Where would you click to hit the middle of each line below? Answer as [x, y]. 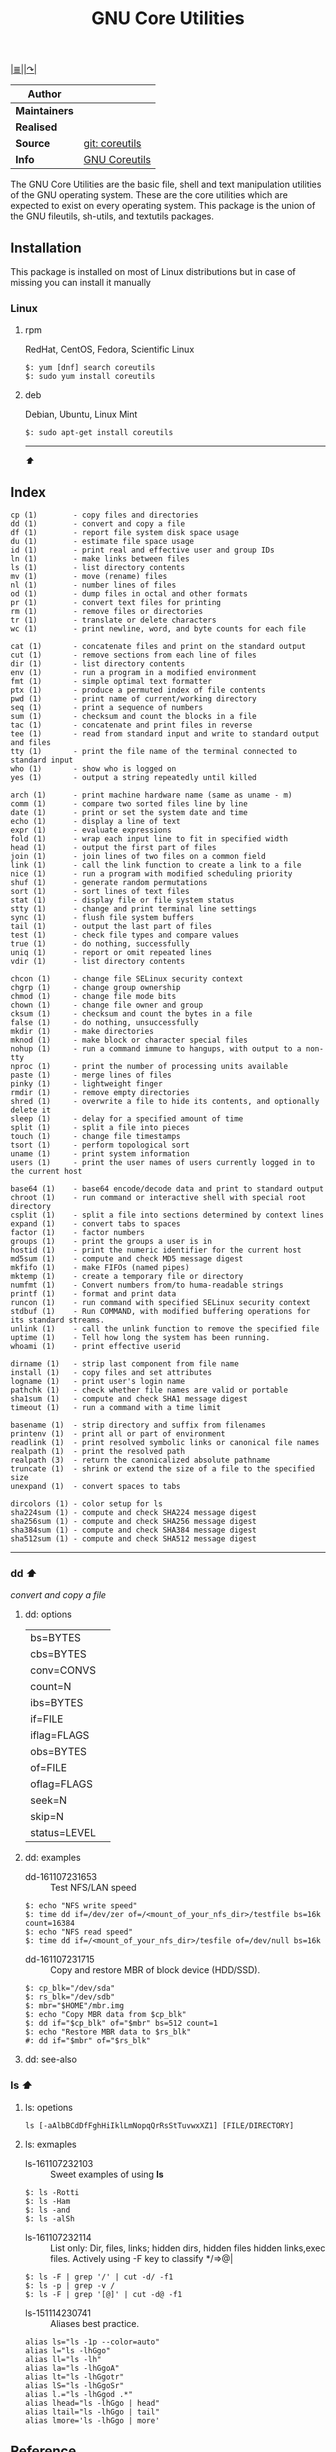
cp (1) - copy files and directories [104, 515]
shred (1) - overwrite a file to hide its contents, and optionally [165, 1102]
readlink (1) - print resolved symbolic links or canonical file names [165, 1443]
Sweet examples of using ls [106, 2174]
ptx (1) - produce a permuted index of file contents [138, 690]
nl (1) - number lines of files [93, 585]
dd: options [48, 1614]
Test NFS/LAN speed [93, 1888]
